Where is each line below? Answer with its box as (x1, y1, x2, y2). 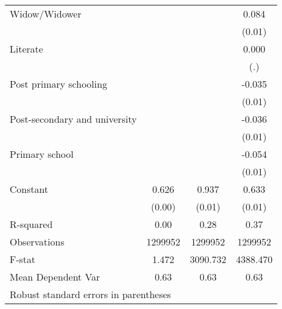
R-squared (10, 217, 53, 231)
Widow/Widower (10, 7, 82, 21)
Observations (10, 235, 65, 249)
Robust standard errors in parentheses (10, 287, 171, 301)
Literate (10, 42, 43, 56)
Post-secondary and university (10, 112, 137, 126)
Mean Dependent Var (10, 270, 100, 284)
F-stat (10, 252, 36, 266)
